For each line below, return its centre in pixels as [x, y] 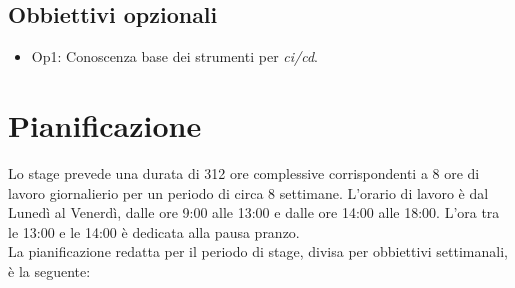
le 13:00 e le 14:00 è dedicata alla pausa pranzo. [154, 231]
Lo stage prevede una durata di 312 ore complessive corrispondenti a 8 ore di [244, 172]
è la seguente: [49, 270]
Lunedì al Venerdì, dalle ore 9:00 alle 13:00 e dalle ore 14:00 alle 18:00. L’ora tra [254, 212]
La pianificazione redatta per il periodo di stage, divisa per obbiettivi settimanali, [258, 251]
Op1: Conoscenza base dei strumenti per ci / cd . [175, 56]
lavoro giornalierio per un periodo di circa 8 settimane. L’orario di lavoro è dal [248, 192]
